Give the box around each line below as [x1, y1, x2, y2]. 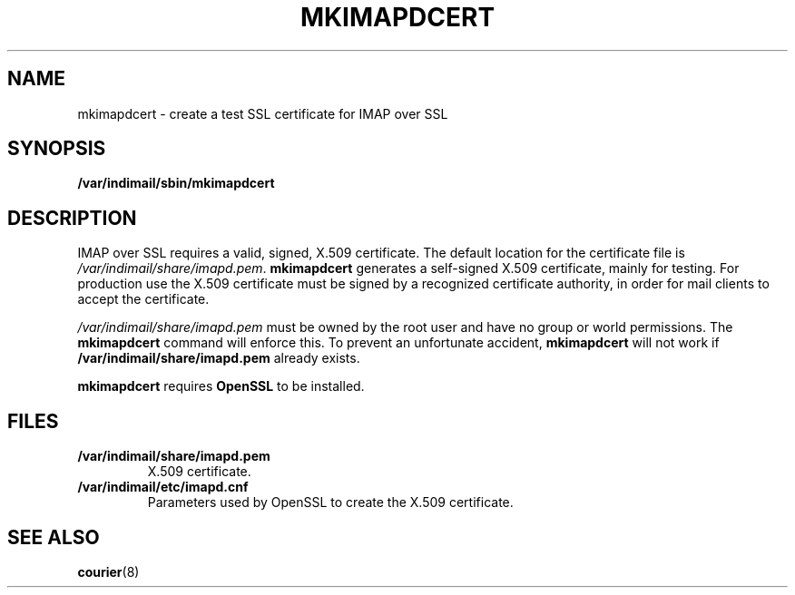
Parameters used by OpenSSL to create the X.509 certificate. [147, 494, 514, 511]
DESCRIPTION [7, 206, 137, 229]
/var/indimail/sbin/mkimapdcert [77, 175, 275, 191]
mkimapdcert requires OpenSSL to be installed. [77, 378, 365, 395]
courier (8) [77, 563, 140, 580]
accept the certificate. [77, 291, 210, 307]
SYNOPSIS [7, 137, 106, 161]
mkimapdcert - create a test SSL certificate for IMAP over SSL [77, 105, 448, 122]
